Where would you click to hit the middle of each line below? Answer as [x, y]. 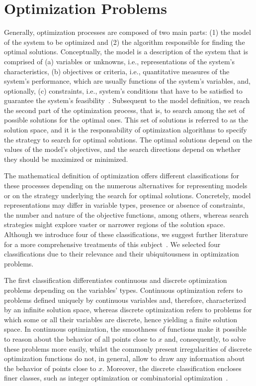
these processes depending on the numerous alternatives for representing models [126, 186]
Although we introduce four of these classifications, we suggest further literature [126, 234]
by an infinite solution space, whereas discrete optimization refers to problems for [128, 310]
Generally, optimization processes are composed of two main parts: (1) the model [128, 32]
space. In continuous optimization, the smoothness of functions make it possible [125, 329]
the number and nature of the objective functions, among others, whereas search [127, 214]
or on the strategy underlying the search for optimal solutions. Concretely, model [128, 195]
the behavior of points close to [50, 368]
